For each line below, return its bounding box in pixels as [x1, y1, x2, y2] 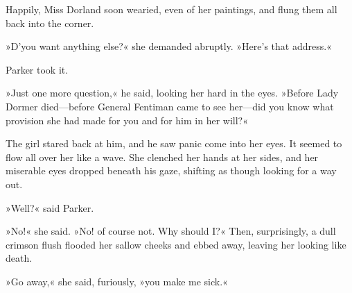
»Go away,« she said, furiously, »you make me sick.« [6, 274, 228, 288]
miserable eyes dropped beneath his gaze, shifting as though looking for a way [6, 163, 337, 178]
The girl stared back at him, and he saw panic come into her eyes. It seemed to [6, 136, 342, 151]
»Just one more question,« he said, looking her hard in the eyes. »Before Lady [6, 85, 339, 100]
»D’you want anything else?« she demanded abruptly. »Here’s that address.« [6, 39, 332, 53]
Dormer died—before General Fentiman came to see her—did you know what [6, 99, 334, 113]
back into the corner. [6, 15, 94, 30]
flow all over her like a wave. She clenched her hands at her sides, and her [6, 149, 319, 164]
